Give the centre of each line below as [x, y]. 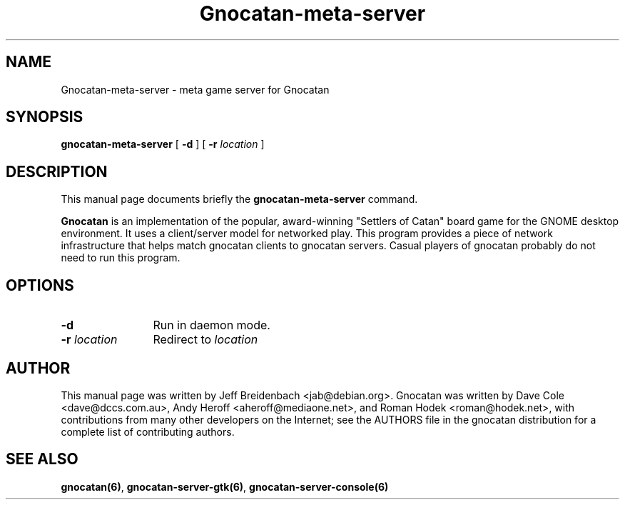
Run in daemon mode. [212, 325]
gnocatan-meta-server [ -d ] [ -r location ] [163, 144]
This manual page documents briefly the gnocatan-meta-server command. [239, 199]
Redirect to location [205, 340]
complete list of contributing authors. [148, 431]
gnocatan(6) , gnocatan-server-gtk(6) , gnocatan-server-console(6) [225, 486]
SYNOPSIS [45, 117]
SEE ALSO [42, 459]
